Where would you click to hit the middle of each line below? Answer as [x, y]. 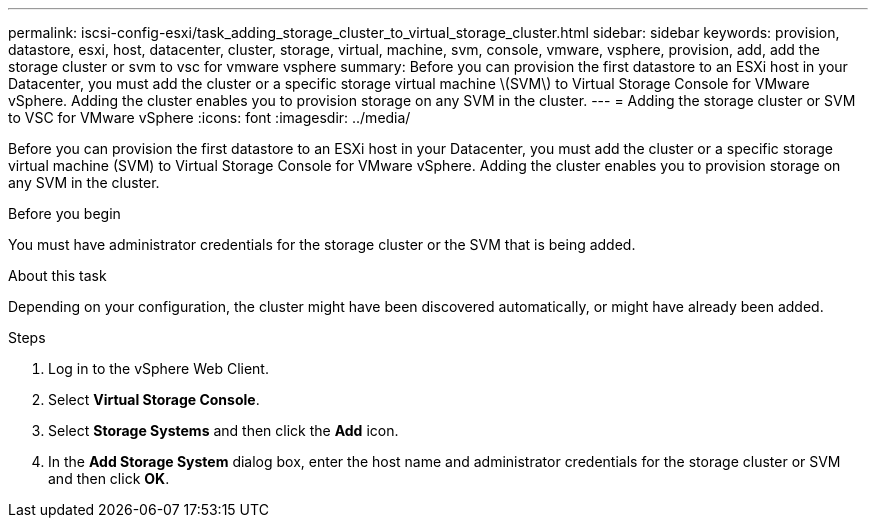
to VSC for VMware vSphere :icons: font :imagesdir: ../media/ [209, 117]
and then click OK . [109, 478]
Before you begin [64, 213]
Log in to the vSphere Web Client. [158, 368]
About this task [57, 275]
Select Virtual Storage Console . [154, 399]
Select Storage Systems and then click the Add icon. [223, 430]
